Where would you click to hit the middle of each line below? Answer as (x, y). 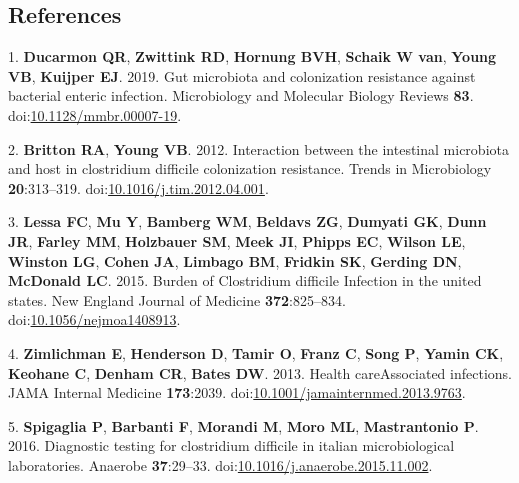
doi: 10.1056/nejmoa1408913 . (94, 319)
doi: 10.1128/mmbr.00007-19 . (95, 114)
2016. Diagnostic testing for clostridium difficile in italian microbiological (231, 445)
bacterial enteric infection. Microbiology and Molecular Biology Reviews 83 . (241, 95)
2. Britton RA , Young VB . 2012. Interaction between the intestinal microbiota (258, 148)
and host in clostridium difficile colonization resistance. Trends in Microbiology (250, 168)
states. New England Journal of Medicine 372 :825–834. (177, 299)
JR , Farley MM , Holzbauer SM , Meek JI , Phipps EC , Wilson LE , (237, 240)
